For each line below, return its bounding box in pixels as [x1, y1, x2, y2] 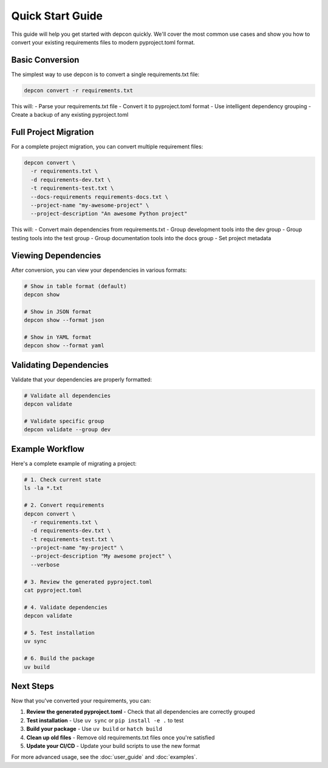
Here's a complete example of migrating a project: [11, 460, 137, 467]
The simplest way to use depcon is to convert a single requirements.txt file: [11, 71, 200, 78]
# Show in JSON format [24, 308, 92, 315]
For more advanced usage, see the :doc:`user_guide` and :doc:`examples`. [11, 753, 197, 761]
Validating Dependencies [11, 359, 109, 370]
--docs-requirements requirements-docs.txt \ [30, 193, 168, 200]
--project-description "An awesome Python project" [30, 210, 188, 217]
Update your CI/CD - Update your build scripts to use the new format [26, 742, 200, 750]
